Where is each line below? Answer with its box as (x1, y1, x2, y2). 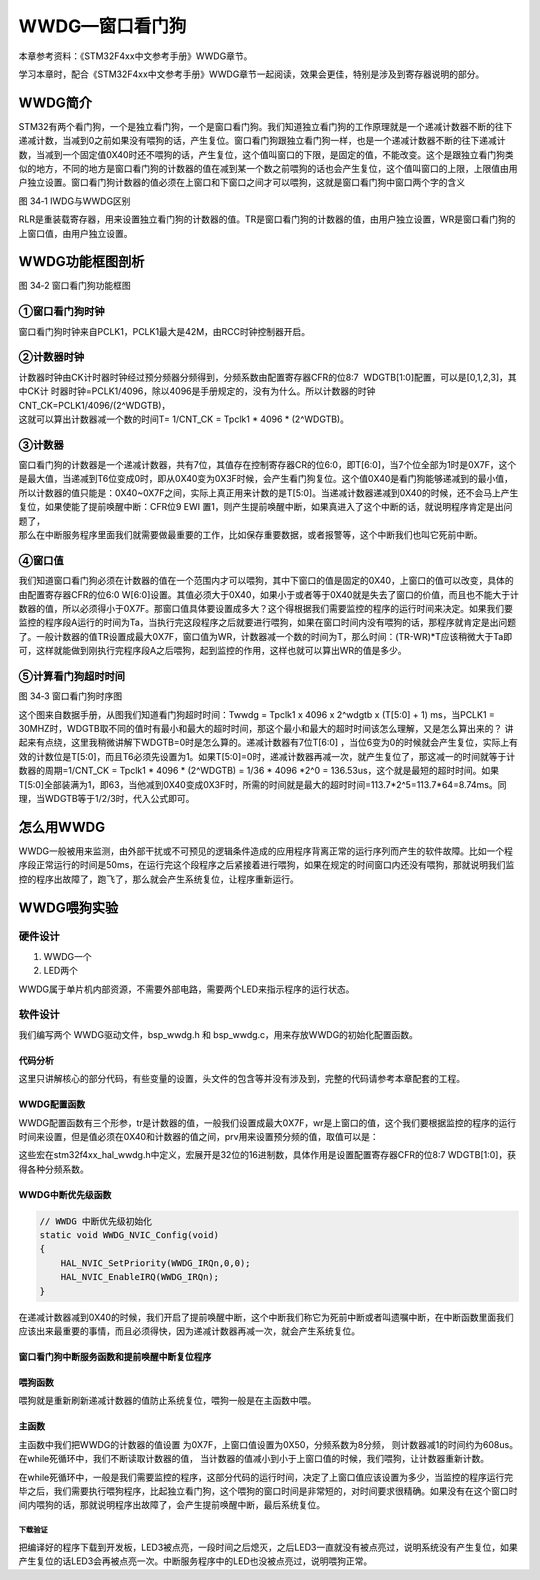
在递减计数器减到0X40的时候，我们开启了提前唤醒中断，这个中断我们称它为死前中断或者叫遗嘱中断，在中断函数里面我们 (18, 1311, 514, 1323)
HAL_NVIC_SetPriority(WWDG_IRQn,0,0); (60, 1257, 251, 1269)
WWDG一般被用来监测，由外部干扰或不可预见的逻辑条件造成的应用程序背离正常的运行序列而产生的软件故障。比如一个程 (18, 845, 514, 857)
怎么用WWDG (18, 818, 105, 835)
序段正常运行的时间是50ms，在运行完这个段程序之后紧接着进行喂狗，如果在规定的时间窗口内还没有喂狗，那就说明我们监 (18, 859, 515, 871)
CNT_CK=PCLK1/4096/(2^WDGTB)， (18, 399, 171, 411)
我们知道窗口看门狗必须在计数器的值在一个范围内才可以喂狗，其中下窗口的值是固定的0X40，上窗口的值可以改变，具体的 (18, 575, 514, 587)
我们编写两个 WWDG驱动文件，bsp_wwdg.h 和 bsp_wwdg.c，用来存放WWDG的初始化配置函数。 (18, 1028, 419, 1040)
